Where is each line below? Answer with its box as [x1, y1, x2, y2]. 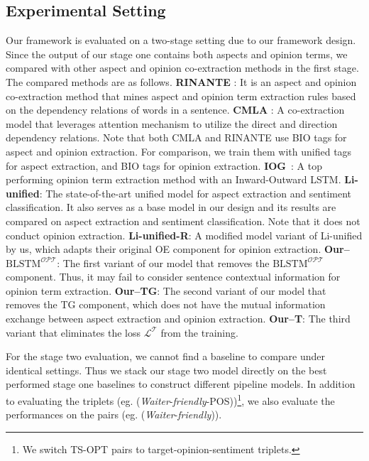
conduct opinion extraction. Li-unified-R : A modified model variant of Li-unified [6, 227, 363, 242]
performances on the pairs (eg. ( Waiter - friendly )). [6, 407, 222, 422]
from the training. [160, 325, 238, 340]
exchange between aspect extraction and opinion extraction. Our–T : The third [6, 311, 351, 326]
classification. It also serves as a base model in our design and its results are [6, 200, 336, 215]
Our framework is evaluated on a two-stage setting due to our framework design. [6, 33, 356, 48]
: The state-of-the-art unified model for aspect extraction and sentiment [39, 185, 352, 200]
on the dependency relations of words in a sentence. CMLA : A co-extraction [6, 102, 345, 117]
